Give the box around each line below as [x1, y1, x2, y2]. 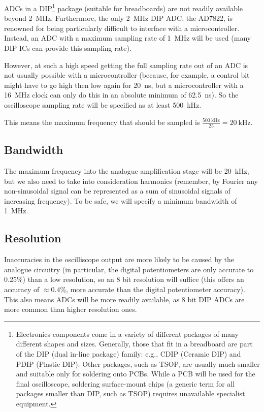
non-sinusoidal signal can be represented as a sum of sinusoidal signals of [4, 185, 230, 196]
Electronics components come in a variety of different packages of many [16, 328, 239, 339]
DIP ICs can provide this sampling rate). [4, 43, 131, 53]
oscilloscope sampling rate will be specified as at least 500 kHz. [4, 100, 202, 110]
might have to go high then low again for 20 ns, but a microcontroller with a [4, 79, 244, 90]
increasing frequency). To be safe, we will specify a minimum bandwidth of [4, 195, 237, 206]
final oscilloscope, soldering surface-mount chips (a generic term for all [16, 378, 235, 389]
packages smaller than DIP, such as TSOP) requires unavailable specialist [16, 388, 245, 399]
